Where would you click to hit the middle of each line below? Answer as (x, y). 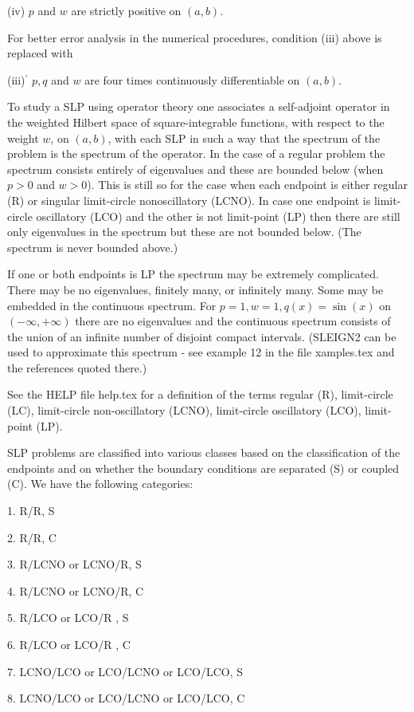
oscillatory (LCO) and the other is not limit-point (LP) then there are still (218, 216)
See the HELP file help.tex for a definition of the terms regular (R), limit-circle (200, 394)
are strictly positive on (126, 10)
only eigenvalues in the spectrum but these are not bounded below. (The (184, 232)
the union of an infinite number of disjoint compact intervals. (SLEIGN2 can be (202, 336)
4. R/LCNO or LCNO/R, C (76, 590)
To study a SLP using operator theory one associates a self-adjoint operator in (199, 106)
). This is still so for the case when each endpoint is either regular (247, 185)
